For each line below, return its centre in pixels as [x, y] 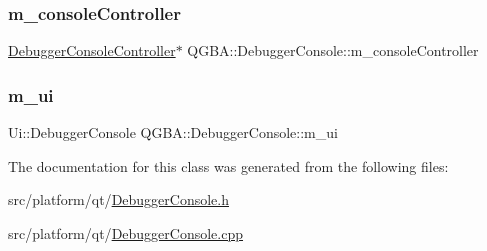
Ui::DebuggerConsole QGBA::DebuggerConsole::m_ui [173, 132]
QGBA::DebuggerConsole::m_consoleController [333, 50]
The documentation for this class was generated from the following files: [228, 165]
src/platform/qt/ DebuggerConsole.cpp [126, 232]
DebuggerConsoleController [92, 50]
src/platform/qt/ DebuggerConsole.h [119, 199]
